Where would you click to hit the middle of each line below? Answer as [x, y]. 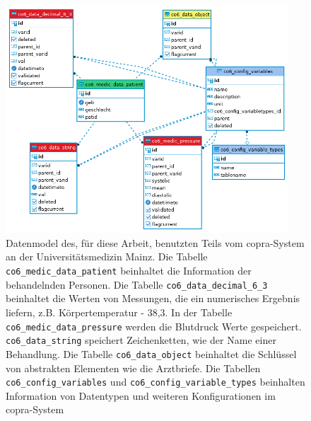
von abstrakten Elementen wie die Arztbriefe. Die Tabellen [133, 368]
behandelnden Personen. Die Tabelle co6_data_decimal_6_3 [137, 284]
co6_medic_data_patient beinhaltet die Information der [129, 271]
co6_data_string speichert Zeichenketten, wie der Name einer [141, 340]
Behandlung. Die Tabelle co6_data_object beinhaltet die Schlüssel [151, 353]
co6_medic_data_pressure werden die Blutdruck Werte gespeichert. [154, 326]
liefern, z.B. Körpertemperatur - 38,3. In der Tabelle [119, 312]
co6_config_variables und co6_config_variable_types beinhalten [155, 382]
